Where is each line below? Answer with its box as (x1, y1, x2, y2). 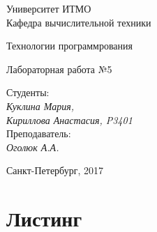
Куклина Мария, (6, 98, 75, 113)
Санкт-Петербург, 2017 (6, 163, 103, 178)
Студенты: (6, 85, 50, 100)
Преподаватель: (6, 126, 71, 141)
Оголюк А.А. (6, 139, 59, 154)
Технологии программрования (6, 38, 133, 53)
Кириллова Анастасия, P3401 (6, 112, 133, 127)
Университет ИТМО (6, 1, 91, 15)
